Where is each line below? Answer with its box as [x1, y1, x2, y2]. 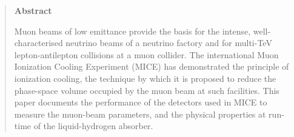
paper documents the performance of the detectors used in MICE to [14, 96, 267, 109]
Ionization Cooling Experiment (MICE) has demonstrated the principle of [14, 60, 289, 73]
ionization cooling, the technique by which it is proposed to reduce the [14, 72, 276, 84]
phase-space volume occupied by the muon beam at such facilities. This [14, 84, 279, 96]
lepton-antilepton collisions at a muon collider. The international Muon [14, 48, 279, 61]
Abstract [14, 4, 52, 16]
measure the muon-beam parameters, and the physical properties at [14, 107, 266, 120]
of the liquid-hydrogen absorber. [33, 119, 153, 132]
